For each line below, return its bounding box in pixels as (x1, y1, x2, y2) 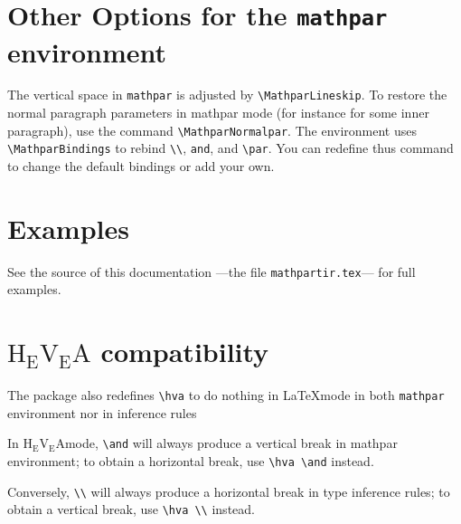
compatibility (100, 333, 269, 370)
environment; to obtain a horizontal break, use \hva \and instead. (7, 452, 374, 470)
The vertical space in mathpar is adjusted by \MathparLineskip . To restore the (7, 85, 447, 104)
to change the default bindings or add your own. (7, 157, 275, 175)
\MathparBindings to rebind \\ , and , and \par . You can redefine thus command (7, 138, 454, 157)
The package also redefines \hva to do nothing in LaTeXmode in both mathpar (7, 386, 445, 405)
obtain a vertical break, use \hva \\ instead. (7, 500, 255, 519)
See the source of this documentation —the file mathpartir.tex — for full (7, 262, 416, 281)
